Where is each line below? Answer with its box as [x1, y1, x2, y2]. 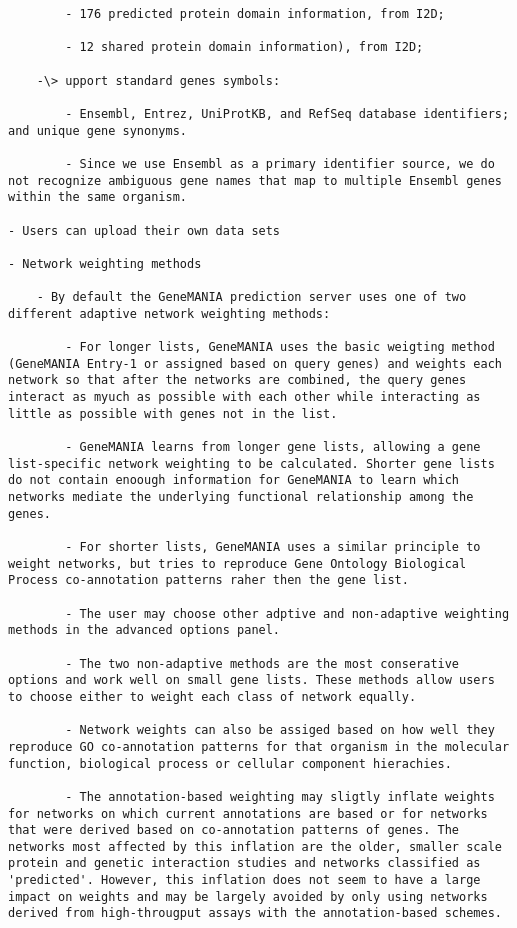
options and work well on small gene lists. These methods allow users [8, 673, 495, 688]
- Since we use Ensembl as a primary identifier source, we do [65, 156, 495, 171]
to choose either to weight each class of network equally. [8, 689, 417, 704]
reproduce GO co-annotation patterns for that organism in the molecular [8, 739, 510, 754]
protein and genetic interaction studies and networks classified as [8, 856, 481, 871]
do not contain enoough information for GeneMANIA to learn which [8, 473, 460, 488]
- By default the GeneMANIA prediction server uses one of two [36, 290, 467, 305]
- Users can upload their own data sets [8, 223, 281, 238]
